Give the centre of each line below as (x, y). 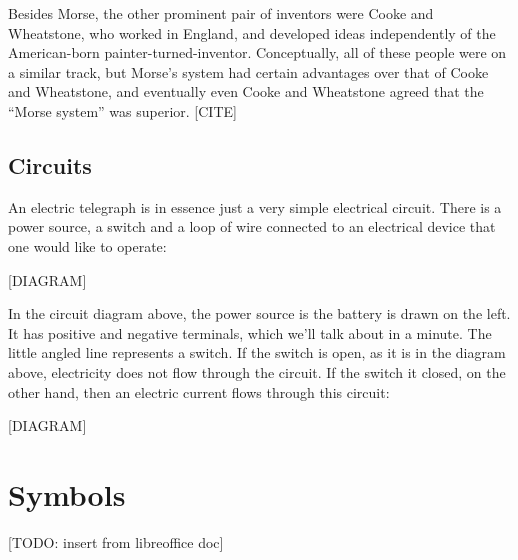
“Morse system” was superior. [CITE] (122, 110)
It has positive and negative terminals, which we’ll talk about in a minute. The (250, 332)
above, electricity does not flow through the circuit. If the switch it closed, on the (257, 371)
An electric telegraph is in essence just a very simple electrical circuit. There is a (255, 206)
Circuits (50, 164)
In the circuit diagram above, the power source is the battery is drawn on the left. (259, 313)
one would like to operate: (87, 245)
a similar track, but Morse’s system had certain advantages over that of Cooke (248, 71)
